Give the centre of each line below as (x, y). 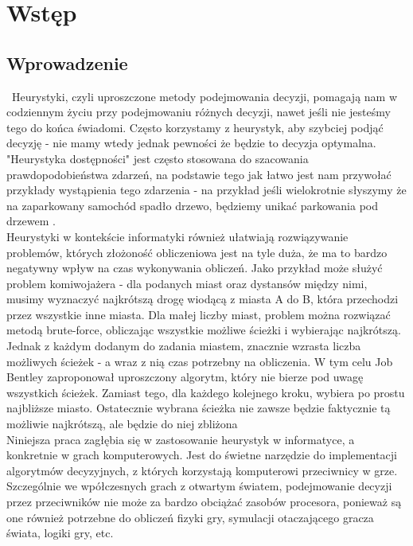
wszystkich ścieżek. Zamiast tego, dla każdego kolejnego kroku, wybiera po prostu (206, 392)
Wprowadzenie (67, 62)
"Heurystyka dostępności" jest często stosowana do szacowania (158, 158)
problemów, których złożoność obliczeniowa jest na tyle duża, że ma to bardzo (197, 252)
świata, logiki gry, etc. (60, 533)
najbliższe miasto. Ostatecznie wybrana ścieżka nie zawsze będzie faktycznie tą (199, 408)
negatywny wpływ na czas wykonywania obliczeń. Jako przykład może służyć (195, 268)
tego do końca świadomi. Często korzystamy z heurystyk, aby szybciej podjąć (195, 127)
